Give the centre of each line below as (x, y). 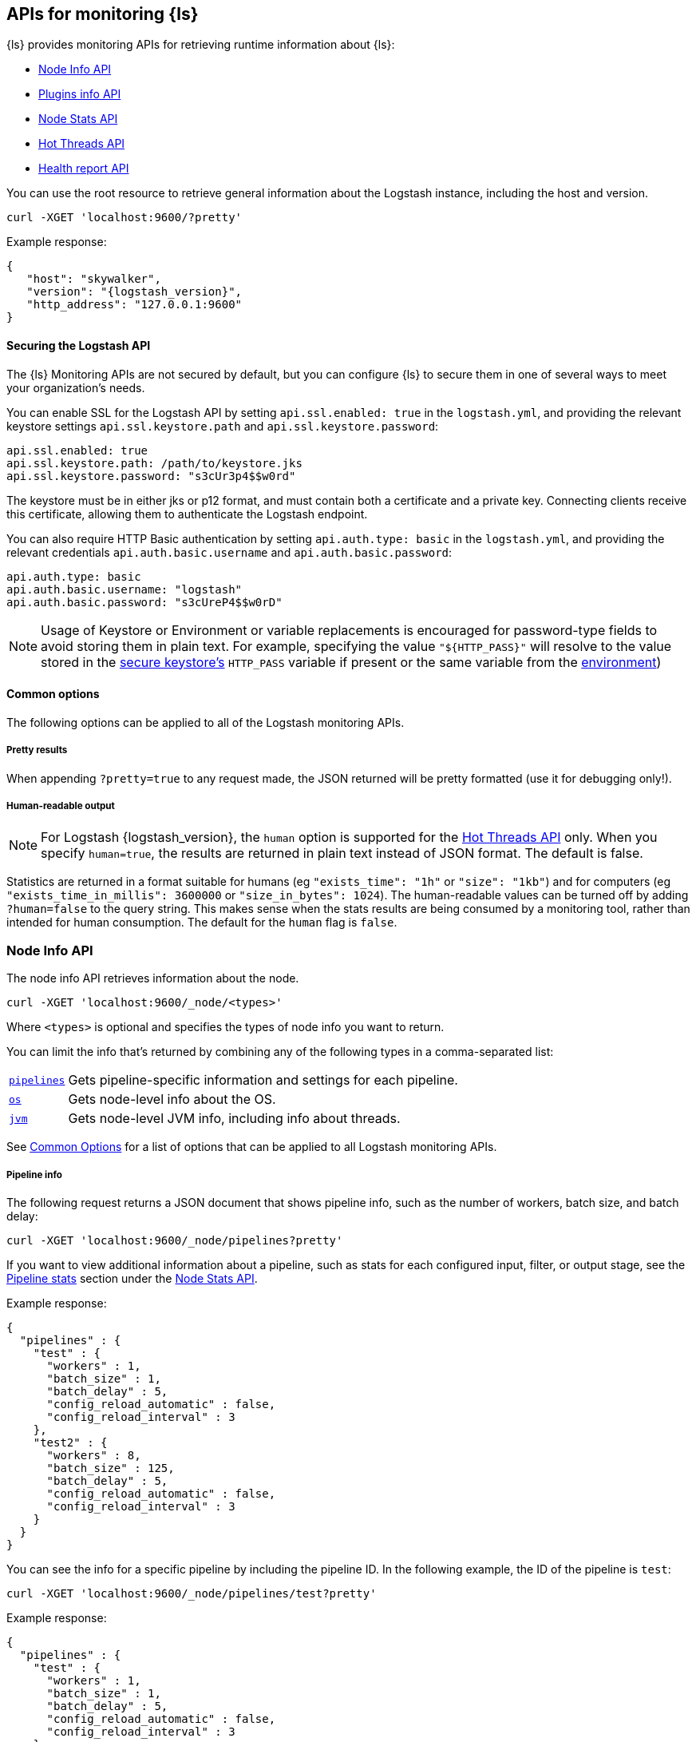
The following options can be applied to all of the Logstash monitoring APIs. (206, 722)
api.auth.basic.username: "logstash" (125, 589)
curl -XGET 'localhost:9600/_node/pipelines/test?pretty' (192, 1593)
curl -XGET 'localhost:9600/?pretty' (125, 218)
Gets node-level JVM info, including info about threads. (234, 1119)
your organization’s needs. (76, 387)
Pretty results (37, 750)
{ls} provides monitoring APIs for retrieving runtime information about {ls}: (201, 45)
